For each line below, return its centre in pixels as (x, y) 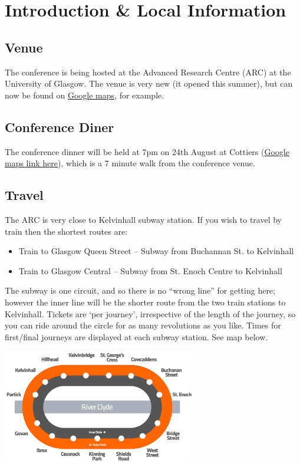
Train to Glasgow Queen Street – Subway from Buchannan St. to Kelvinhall (156, 251)
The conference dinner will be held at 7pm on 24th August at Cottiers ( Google (147, 151)
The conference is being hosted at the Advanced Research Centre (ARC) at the (148, 72)
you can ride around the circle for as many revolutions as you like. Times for (143, 325)
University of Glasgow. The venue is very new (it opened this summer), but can (149, 83)
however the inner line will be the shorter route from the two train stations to (145, 302)
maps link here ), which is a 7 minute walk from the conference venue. (130, 163)
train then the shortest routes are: (66, 231)
